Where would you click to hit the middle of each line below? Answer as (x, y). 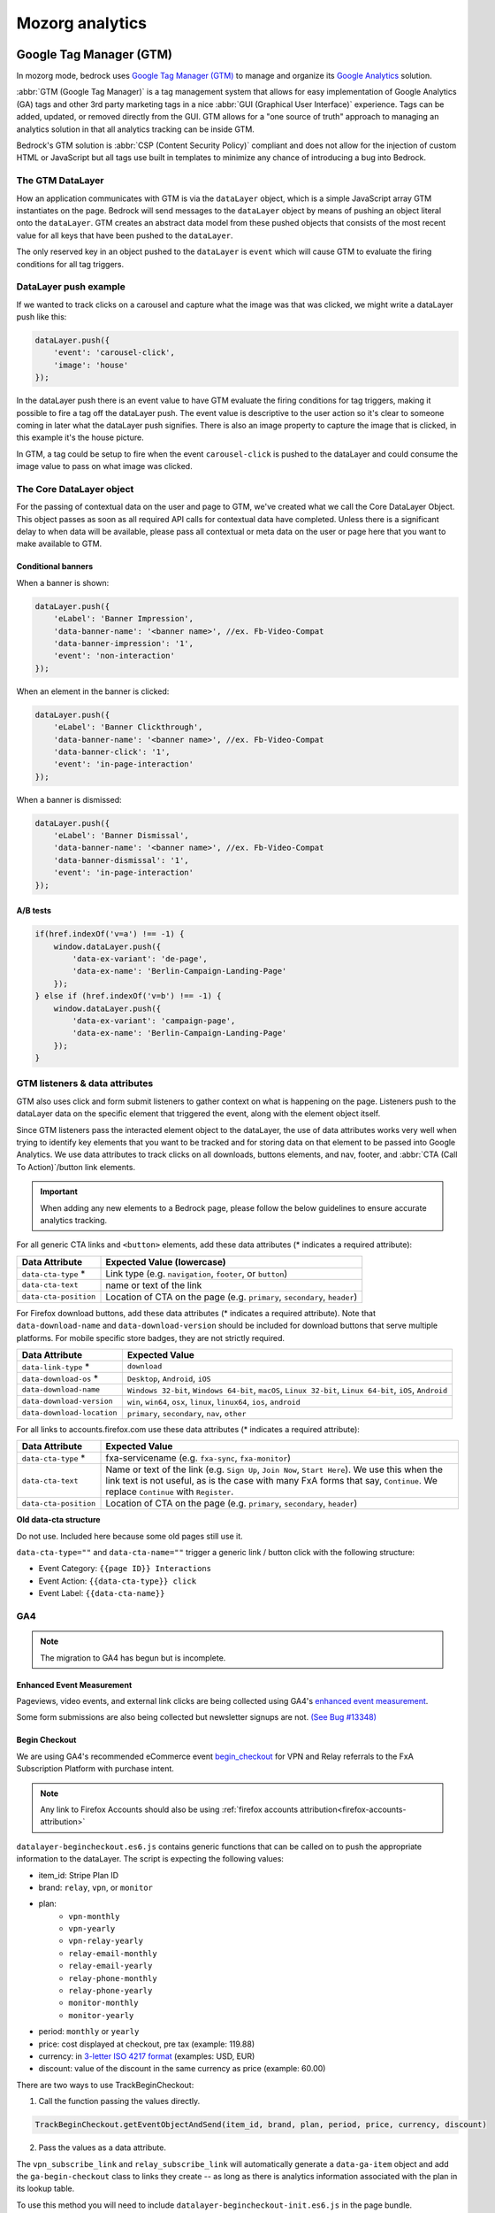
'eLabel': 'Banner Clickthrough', (128, 727)
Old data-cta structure (58, 1520)
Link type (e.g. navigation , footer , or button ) (197, 1273)
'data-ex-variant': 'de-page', (140, 959)
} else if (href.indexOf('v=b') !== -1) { (128, 996)
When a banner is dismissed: (69, 799)
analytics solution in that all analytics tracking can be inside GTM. (136, 129)
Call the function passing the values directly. (119, 2101)
